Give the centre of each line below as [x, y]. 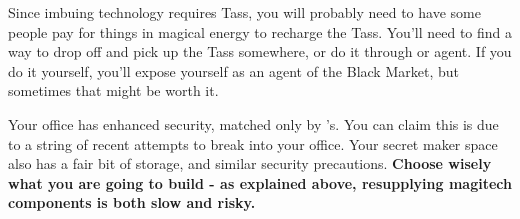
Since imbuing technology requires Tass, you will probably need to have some [244, 12]
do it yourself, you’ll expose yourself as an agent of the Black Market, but [233, 70]
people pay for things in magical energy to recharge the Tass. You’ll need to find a [260, 31]
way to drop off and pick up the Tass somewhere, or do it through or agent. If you [260, 51]
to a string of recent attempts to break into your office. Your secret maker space [253, 143]
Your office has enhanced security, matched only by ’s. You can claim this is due [253, 123]
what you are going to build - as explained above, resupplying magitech [260, 182]
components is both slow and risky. [132, 202]
